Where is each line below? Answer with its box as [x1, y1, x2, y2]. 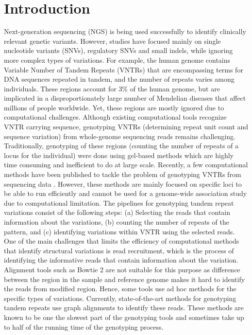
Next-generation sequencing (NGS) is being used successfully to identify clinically [4, 26, 246, 36]
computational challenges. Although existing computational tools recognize [4, 112, 227, 122]
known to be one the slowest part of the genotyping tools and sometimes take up [4, 312, 244, 322]
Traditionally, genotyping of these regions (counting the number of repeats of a [4, 141, 239, 151]
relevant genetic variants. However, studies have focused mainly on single [4, 35, 221, 46]
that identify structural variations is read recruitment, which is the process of [4, 245, 234, 255]
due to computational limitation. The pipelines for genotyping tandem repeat [4, 197, 234, 208]
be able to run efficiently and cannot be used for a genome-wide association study [4, 188, 247, 198]
